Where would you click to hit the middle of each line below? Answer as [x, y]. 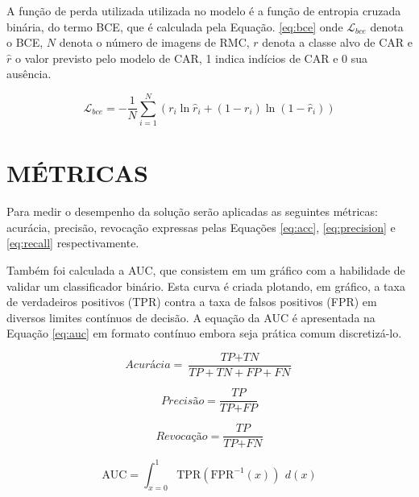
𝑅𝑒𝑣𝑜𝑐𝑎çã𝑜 [182, 436]
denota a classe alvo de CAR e [337, 42]
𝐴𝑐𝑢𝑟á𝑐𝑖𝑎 [148, 365]
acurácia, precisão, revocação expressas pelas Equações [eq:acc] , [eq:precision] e [201, 227]
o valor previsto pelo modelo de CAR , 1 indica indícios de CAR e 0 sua [191, 58]
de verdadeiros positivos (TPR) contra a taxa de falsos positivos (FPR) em [192, 302]
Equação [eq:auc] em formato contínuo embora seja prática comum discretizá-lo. [204, 333]
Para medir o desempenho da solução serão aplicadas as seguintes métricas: [192, 211]
